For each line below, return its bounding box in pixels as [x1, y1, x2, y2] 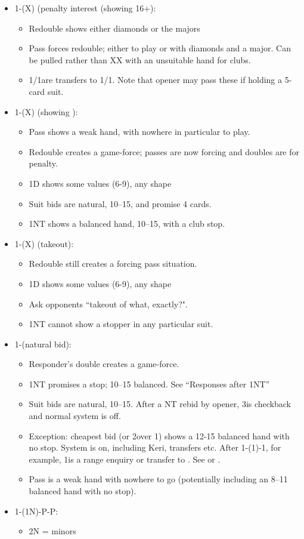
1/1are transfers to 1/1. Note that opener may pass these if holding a [29, 73, 283, 86]
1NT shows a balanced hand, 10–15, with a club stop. [29, 217, 225, 230]
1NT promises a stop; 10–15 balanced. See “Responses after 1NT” [29, 377, 270, 390]
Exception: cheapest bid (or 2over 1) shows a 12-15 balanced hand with [29, 429, 290, 442]
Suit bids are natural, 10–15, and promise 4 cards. [29, 197, 212, 210]
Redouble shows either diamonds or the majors [29, 21, 200, 34]
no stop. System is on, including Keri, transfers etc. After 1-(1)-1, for [29, 441, 281, 454]
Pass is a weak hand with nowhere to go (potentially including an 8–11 [29, 473, 288, 485]
